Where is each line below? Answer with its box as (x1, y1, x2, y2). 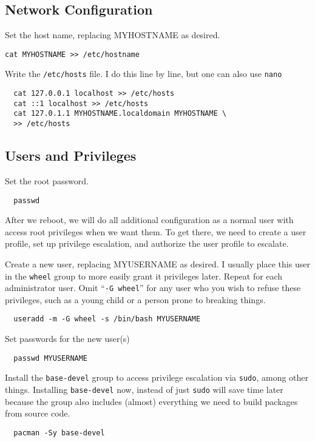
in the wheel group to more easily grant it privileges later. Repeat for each (5, 269, 283, 282)
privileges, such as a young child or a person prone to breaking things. (5, 293, 266, 306)
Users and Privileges (5, 146, 137, 165)
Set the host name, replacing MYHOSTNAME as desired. (5, 28, 220, 41)
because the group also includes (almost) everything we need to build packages (5, 395, 298, 407)
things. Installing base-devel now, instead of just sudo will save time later (5, 383, 283, 396)
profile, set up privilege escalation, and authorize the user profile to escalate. (5, 237, 289, 250)
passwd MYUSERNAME (13, 353, 88, 363)
